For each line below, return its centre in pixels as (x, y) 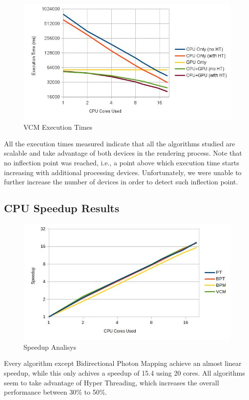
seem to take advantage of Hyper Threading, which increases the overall (112, 382)
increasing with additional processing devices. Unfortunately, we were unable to (123, 172)
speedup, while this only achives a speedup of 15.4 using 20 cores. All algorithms (124, 373)
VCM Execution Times (58, 127)
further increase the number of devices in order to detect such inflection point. (121, 182)
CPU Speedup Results (62, 208)
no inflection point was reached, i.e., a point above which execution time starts (122, 163)
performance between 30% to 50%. (56, 392)
